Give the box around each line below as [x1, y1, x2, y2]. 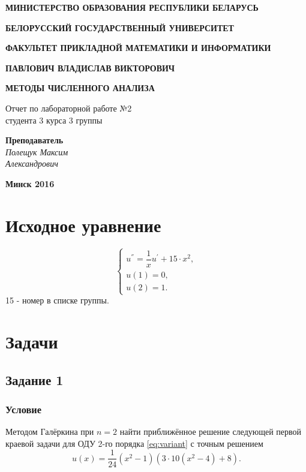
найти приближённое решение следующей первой [119, 425, 302, 438]
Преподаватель [5, 134, 64, 146]
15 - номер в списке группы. [5, 294, 109, 306]
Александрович [5, 157, 58, 170]
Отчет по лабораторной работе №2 [5, 101, 132, 114]
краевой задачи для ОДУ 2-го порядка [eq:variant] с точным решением [5, 437, 263, 449]
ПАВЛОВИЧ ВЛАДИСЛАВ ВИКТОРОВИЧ [5, 61, 175, 74]
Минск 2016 [5, 177, 55, 190]
